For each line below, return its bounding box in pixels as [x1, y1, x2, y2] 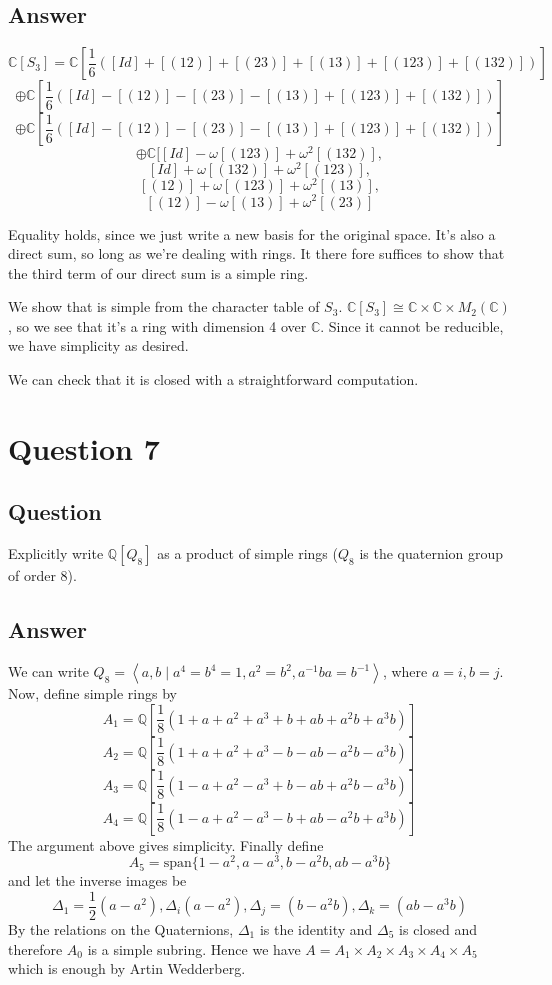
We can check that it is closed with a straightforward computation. [8, 369, 419, 390]
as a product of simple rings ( [157, 543, 338, 564]
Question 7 [8, 427, 160, 468]
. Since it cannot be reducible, [320, 315, 504, 336]
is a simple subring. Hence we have [87, 938, 301, 959]
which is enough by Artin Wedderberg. [8, 958, 246, 979]
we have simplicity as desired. [8, 335, 189, 356]
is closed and [399, 918, 478, 939]
